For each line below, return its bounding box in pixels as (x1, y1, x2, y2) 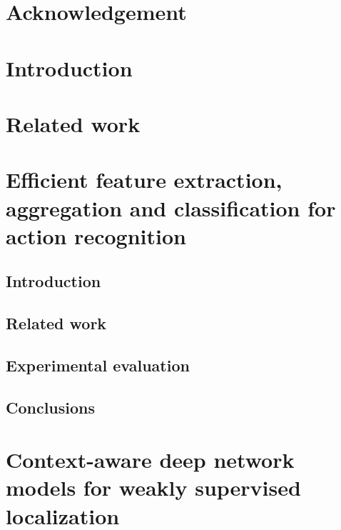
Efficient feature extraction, (6, 165, 283, 194)
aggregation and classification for (6, 193, 336, 222)
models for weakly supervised (6, 473, 301, 502)
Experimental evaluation (6, 354, 190, 376)
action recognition (6, 221, 186, 250)
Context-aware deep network (6, 445, 295, 474)
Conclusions (6, 396, 96, 418)
